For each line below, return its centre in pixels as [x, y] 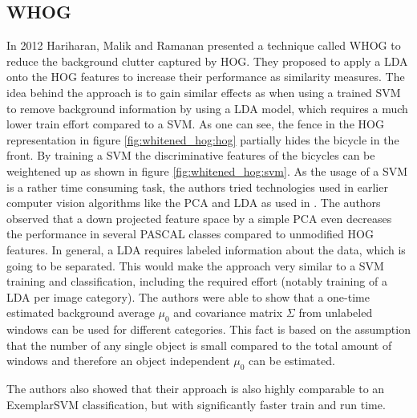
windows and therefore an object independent [118, 361]
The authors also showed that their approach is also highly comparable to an [196, 389]
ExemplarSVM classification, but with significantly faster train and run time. [196, 404]
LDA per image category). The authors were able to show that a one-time [188, 296]
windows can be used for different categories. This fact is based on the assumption [208, 329]
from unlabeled [336, 312]
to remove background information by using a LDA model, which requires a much [207, 108]
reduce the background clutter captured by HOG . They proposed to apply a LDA [207, 61]
